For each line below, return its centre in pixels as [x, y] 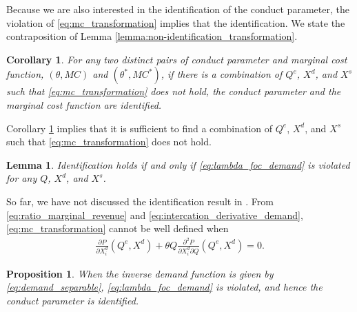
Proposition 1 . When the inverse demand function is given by [140, 273]
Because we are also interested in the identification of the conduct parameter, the [178, 9]
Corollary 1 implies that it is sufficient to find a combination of [140, 128]
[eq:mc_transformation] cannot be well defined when [118, 228]
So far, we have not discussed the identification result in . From [140, 201]
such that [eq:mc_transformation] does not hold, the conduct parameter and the [174, 91]
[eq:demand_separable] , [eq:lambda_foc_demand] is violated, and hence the [164, 287]
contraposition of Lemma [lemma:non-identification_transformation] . [152, 36]
